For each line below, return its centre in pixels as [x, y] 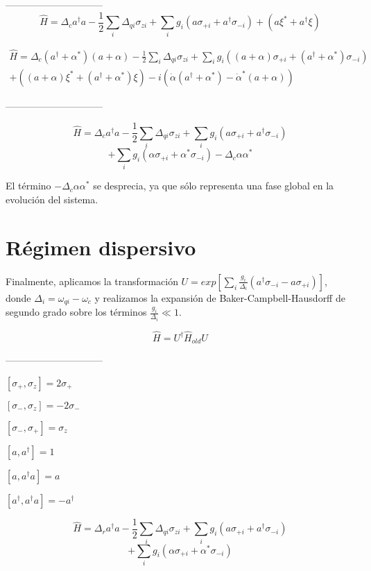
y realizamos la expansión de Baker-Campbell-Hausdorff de [220, 297]
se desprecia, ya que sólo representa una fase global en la [214, 186]
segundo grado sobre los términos [76, 312]
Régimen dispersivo [101, 247]
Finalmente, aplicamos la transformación [92, 281]
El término [28, 186]
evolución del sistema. [52, 199]
